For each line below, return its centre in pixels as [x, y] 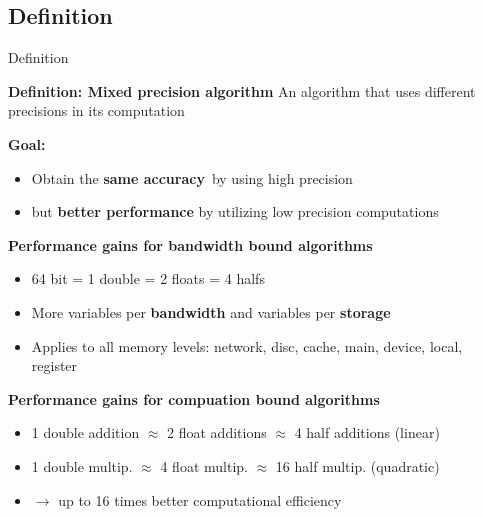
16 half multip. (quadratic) [357, 465]
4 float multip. [204, 465]
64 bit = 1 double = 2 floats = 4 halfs [148, 278]
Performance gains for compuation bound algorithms [194, 398]
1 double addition [85, 432]
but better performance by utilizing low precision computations [235, 211]
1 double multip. [82, 465]
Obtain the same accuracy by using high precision [192, 177]
